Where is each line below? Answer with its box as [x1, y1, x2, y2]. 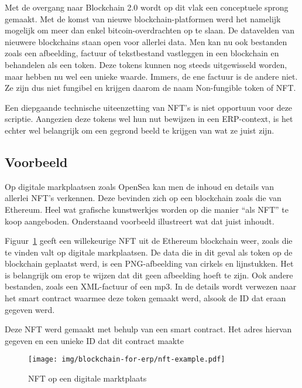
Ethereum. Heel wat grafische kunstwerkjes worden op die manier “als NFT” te [5, 203, 289, 215]
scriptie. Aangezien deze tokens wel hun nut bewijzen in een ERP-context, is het [5, 113, 293, 125]
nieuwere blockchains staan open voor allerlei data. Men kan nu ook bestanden [5, 35, 287, 47]
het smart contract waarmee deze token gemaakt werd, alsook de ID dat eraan [5, 292, 286, 304]
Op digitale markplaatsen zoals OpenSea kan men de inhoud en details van [5, 180, 274, 192]
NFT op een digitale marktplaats [28, 372, 147, 384]
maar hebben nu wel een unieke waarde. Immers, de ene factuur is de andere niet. [5, 70, 298, 82]
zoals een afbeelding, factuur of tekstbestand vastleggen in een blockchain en [5, 47, 279, 59]
